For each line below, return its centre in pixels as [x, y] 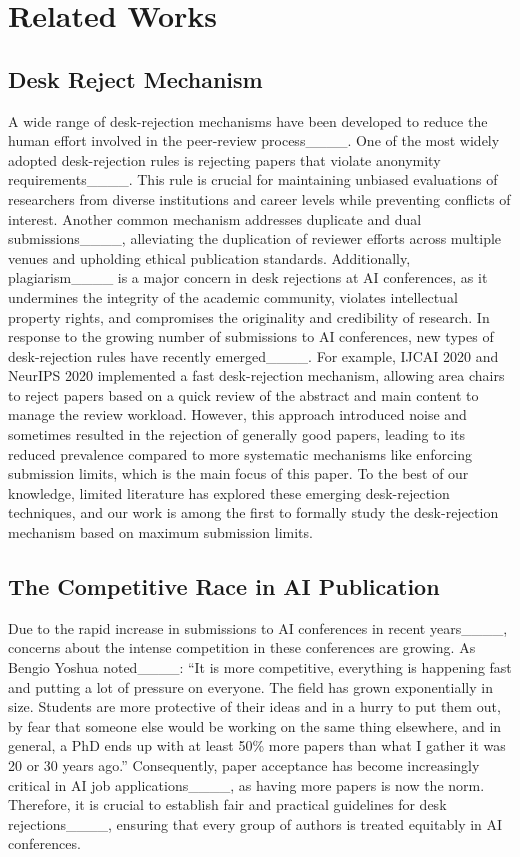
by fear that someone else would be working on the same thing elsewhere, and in [255, 725]
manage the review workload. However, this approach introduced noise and [237, 414]
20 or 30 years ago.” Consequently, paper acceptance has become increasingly [244, 765]
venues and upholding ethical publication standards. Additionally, [209, 257]
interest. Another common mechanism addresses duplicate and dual [215, 218]
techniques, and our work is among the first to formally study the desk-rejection [253, 512]
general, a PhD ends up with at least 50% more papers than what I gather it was [257, 745]
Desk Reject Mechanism [135, 78]
